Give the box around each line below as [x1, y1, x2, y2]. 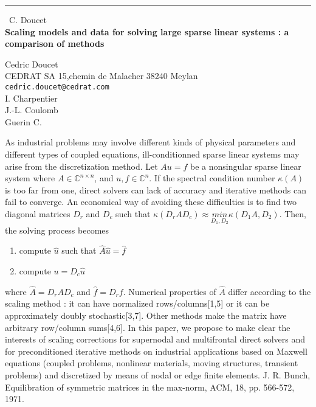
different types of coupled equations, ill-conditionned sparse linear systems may [5, 148, 300, 160]
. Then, [279, 207, 306, 220]
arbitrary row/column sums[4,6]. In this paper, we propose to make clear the [5, 321, 290, 333]
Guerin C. [5, 115, 42, 128]
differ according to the [228, 285, 311, 297]
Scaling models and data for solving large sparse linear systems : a [5, 25, 289, 38]
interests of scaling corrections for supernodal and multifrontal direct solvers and [5, 333, 305, 346]
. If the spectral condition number [149, 172, 275, 184]
